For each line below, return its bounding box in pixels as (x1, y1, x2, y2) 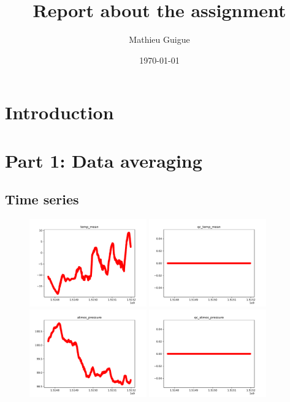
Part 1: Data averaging (5, 147, 202, 173)
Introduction (5, 100, 114, 125)
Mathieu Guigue (129, 33, 190, 46)
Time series (5, 190, 79, 209)
